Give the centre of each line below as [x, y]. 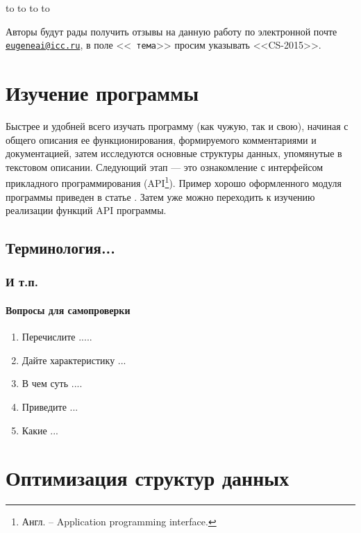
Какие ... [40, 430]
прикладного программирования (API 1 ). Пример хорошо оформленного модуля [174, 182]
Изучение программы [102, 93]
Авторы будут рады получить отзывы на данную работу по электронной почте [171, 31]
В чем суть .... [52, 383]
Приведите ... [50, 406]
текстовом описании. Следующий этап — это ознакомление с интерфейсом [165, 166]
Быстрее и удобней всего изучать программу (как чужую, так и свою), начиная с [177, 125]
